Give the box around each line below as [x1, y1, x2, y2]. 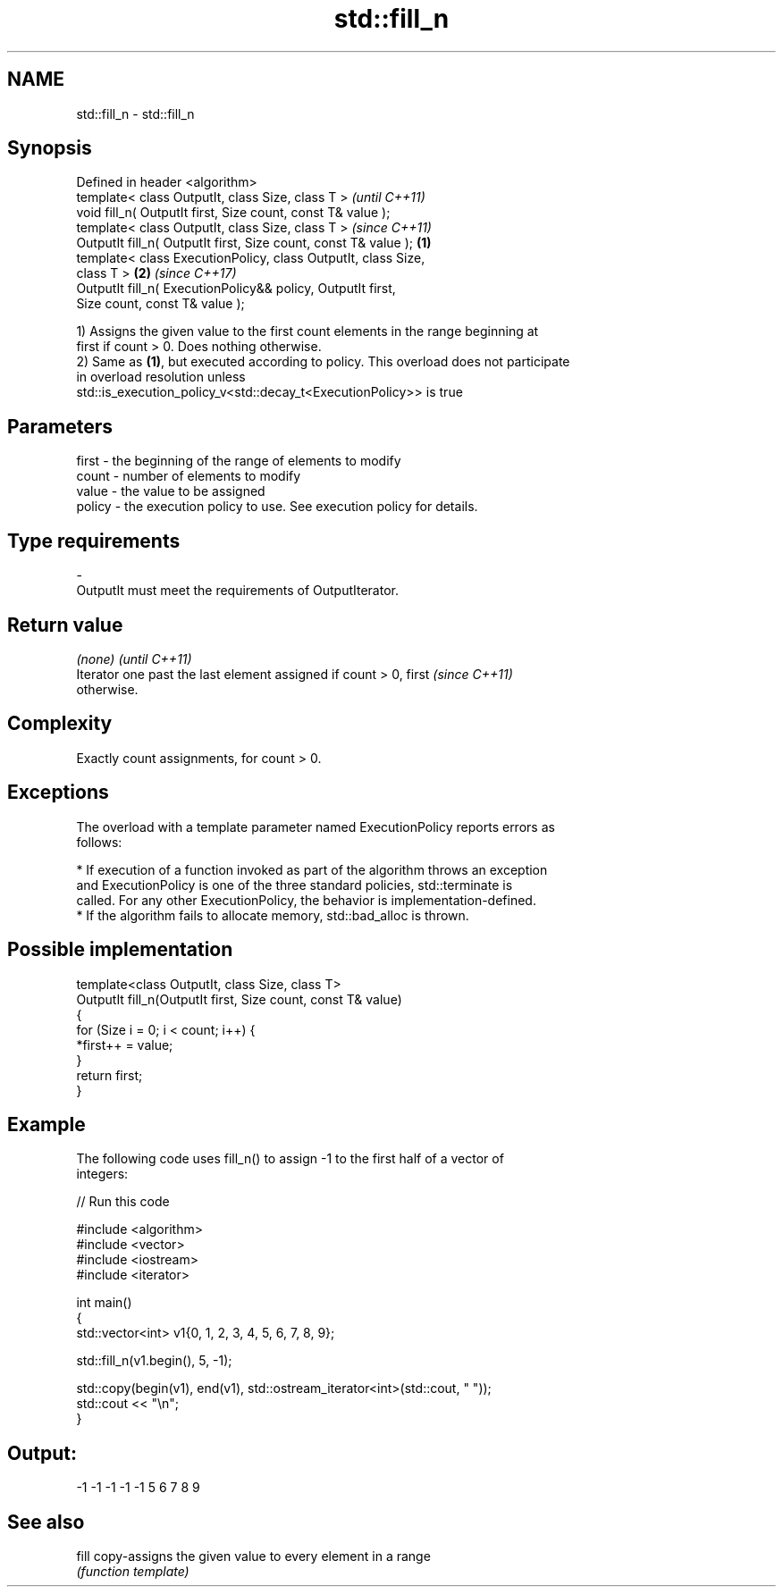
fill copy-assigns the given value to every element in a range [76, 1548, 431, 1565]
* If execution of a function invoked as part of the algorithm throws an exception [76, 861, 548, 877]
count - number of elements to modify [76, 468, 301, 484]
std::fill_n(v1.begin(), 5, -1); [76, 1353, 232, 1369]
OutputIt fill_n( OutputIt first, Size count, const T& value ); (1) [76, 235, 432, 251]
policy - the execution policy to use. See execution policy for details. [76, 499, 478, 515]
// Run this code [76, 1194, 170, 1210]
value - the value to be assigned [76, 483, 265, 499]
